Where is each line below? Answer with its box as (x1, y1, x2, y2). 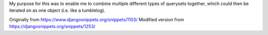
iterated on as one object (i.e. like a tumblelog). (9, 7, 106, 13)
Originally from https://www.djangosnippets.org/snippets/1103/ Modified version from (9, 16, 184, 22)
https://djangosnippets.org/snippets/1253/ (9, 24, 96, 30)
